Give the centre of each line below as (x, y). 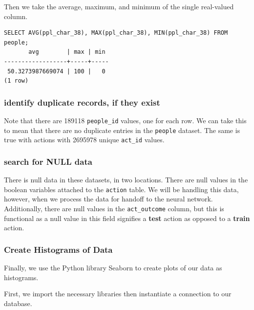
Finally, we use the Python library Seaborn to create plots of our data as (113, 268)
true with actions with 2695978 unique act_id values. (84, 140)
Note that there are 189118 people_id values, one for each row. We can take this (125, 120)
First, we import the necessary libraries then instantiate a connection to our (118, 294)
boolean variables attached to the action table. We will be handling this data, (121, 189)
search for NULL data (48, 161)
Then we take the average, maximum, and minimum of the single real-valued (119, 6)
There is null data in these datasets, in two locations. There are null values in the (126, 180)
